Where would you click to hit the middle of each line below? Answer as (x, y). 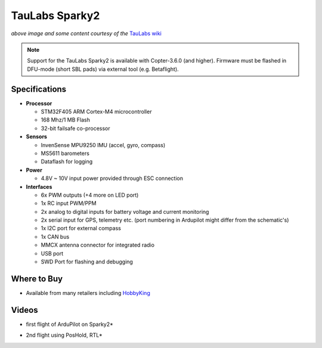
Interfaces (39, 187)
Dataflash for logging (67, 161)
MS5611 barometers (65, 153)
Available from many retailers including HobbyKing (88, 293)
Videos (24, 310)
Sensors (37, 136)
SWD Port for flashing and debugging (87, 262)
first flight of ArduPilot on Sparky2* (69, 324)
